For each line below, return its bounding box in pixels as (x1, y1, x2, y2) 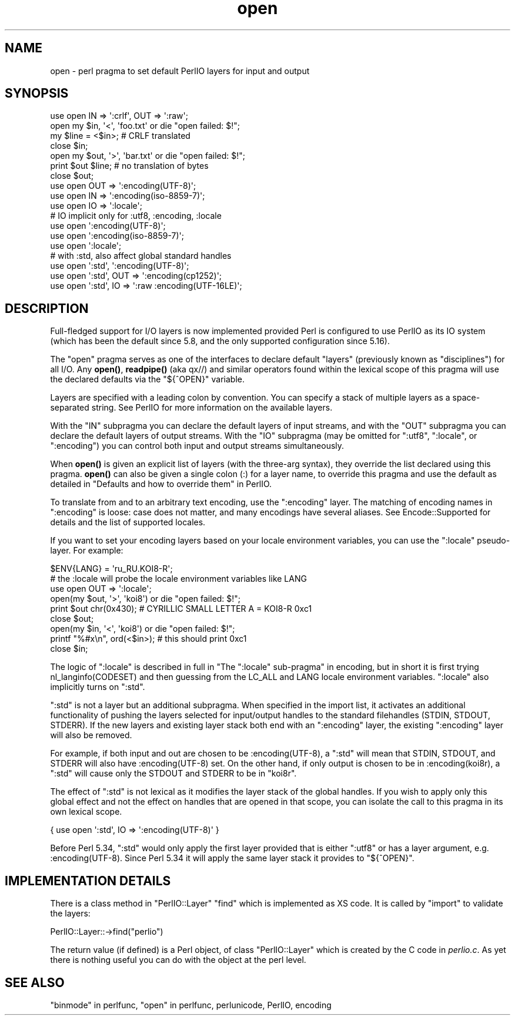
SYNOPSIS (5, 86, 69, 101)
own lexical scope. (50, 806, 122, 817)
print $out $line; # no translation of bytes (50, 161, 209, 171)
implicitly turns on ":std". (50, 682, 145, 692)
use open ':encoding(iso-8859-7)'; (50, 231, 184, 241)
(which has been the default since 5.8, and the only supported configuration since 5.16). (50, 336, 390, 346)
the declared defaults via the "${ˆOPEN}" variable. (50, 374, 245, 385)
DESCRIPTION (5, 301, 89, 316)
